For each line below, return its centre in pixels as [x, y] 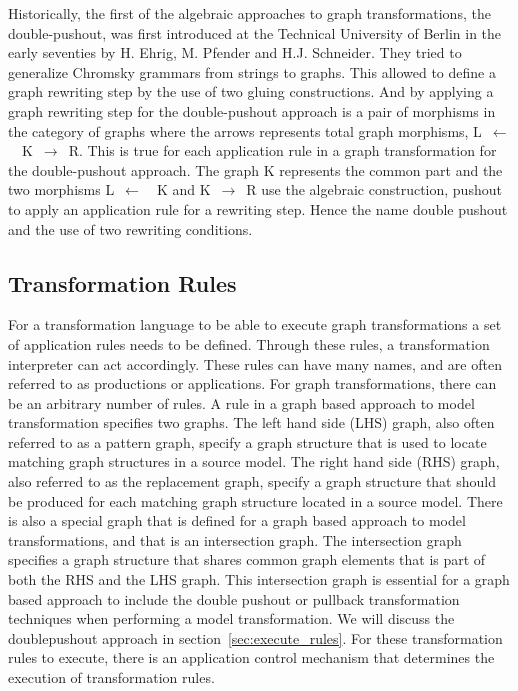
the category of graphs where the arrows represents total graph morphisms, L [245, 130]
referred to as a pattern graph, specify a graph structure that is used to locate [247, 441]
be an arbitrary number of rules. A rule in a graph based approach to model [241, 402]
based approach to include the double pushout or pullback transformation [234, 598]
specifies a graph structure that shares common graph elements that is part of [247, 559]
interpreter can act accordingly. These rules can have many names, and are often [255, 363]
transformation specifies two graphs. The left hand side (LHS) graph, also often [251, 422]
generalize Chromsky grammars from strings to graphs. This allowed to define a [252, 71]
